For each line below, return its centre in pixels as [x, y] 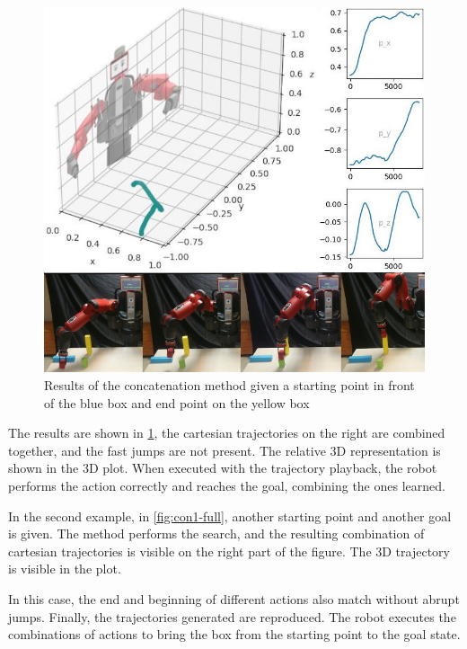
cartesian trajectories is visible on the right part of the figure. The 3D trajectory [229, 551]
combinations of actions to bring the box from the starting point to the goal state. [234, 634]
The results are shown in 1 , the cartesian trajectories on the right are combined [227, 433]
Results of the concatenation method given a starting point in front [229, 385]
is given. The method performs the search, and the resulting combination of [216, 533]
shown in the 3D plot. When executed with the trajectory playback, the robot [223, 468]
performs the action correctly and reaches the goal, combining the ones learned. [227, 486]
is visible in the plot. [65, 569]
